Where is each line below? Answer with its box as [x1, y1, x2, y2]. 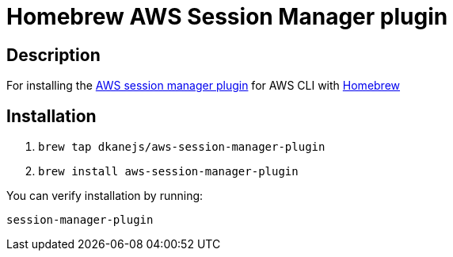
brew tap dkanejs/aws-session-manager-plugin [38, 140, 325, 154]
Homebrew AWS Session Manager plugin [6, 3, 448, 30]
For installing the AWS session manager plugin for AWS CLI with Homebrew [6, 79, 401, 93]
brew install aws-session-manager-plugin [38, 165, 299, 178]
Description [6, 44, 101, 65]
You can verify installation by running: [6, 189, 204, 203]
